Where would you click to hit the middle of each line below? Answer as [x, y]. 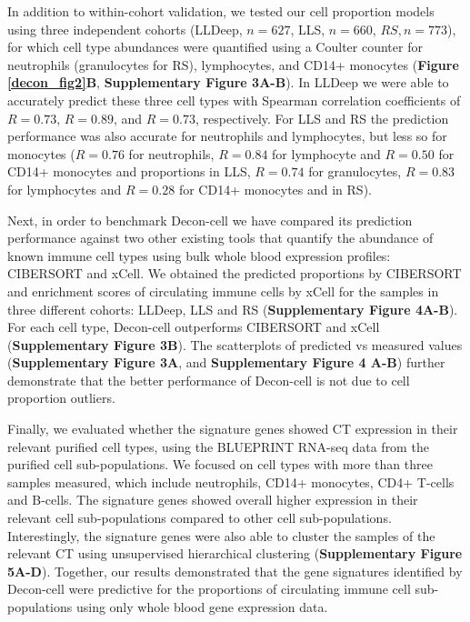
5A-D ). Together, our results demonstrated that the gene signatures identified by [235, 571]
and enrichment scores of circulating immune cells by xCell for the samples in [223, 291]
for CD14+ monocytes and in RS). [275, 189]
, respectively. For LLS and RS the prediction [322, 118]
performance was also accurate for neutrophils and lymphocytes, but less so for [227, 136]
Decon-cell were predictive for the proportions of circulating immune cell [209, 589]
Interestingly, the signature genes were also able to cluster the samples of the [221, 535]
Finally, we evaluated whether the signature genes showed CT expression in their [233, 429]
